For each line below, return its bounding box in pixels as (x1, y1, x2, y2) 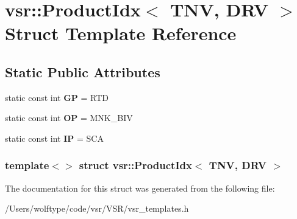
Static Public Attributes (5, 62, 160, 81)
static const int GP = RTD (5, 91, 109, 103)
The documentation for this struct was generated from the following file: (5, 181, 275, 194)
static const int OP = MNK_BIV (5, 111, 133, 124)
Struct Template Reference (5, 21, 237, 46)
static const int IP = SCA (5, 131, 104, 144)
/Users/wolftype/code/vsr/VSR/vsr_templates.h (5, 202, 189, 215)
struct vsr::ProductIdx (79, 158, 192, 173)
